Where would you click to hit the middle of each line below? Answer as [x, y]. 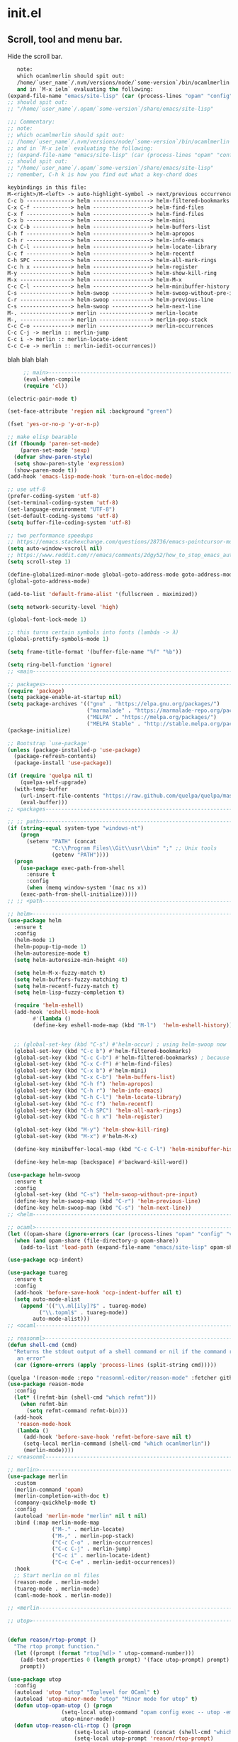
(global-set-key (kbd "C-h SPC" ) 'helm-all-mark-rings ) [98, 1110]
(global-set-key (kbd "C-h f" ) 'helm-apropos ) [84, 1084]
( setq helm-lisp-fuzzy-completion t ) [69, 992]
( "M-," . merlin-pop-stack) [93, 1536]
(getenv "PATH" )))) [81, 855]
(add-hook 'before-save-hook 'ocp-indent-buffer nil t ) [98, 1292]
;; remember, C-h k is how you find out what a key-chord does [103, 175]
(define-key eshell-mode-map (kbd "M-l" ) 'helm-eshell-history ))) [134, 1025]
